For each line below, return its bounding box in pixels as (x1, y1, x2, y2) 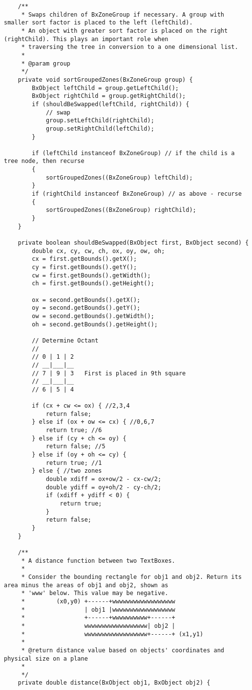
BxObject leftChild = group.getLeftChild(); (32, 84, 179, 92)
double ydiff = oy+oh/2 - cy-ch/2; (45, 483, 162, 491)
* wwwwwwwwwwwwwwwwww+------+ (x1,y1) (21, 630, 204, 638)
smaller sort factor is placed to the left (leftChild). (4, 19, 193, 26)
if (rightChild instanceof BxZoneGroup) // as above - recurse (32, 190, 242, 198)
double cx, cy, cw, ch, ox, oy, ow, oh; (32, 247, 165, 254)
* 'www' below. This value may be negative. (21, 590, 168, 597)
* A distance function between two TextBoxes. (21, 557, 175, 564)
